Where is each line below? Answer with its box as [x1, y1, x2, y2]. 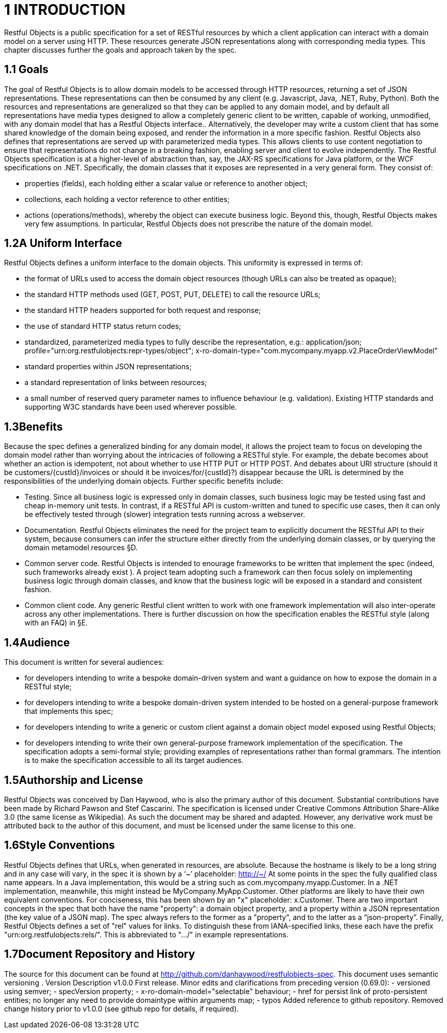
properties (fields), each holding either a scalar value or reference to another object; [25, 178, 308, 188]
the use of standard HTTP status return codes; [25, 322, 181, 331]
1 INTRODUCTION [4, 1, 126, 18]
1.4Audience [4, 636, 70, 649]
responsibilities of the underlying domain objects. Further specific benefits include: [4, 477, 283, 486]
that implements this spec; [25, 707, 113, 716]
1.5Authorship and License [4, 773, 143, 787]
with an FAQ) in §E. [25, 618, 88, 627]
